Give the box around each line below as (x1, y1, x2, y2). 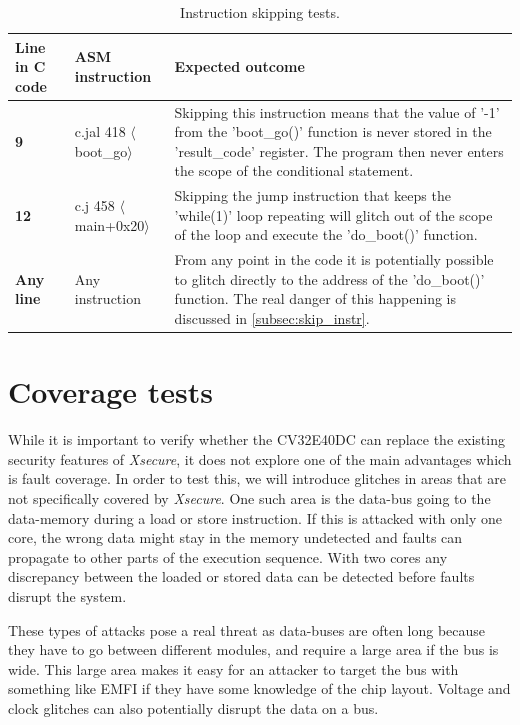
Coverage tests (8, 371, 214, 412)
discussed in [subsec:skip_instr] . (174, 308, 370, 329)
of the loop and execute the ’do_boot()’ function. (174, 224, 478, 245)
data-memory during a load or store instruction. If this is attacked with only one (8, 507, 503, 528)
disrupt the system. (8, 586, 127, 607)
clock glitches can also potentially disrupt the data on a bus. (8, 698, 379, 718)
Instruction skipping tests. (180, 2, 340, 22)
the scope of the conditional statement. (174, 160, 414, 181)
